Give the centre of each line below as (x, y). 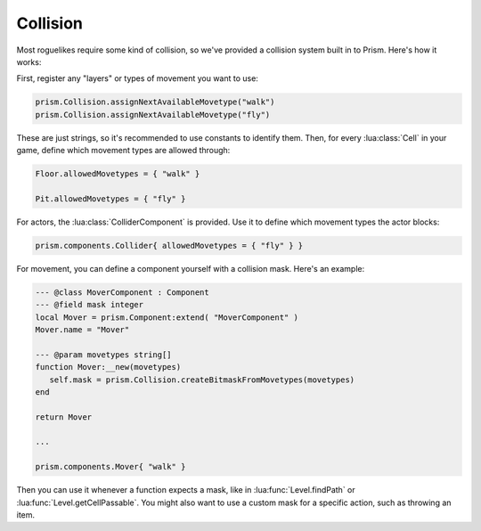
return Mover (64, 417)
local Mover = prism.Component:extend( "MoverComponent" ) (167, 317)
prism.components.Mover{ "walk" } (110, 467)
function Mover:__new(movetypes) (108, 367)
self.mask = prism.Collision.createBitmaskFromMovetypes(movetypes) (202, 380)
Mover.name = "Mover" (82, 329)
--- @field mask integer (90, 305)
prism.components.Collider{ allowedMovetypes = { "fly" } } (169, 245)
